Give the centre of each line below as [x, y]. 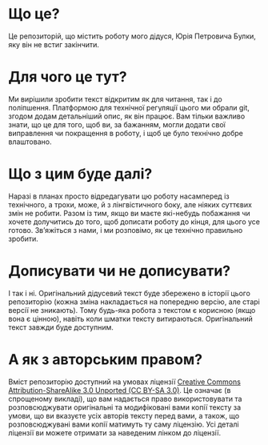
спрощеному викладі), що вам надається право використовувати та [125, 399]
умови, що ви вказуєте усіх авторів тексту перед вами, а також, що [124, 415]
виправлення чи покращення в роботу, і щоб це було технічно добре [126, 133]
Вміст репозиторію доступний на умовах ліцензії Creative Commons [125, 382]
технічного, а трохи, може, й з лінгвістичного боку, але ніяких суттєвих [130, 204]
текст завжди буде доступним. [61, 327]
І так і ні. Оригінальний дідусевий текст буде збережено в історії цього [129, 293]
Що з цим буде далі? [80, 174]
